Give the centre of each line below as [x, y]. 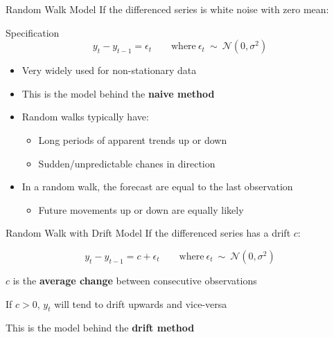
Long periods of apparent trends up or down [133, 139]
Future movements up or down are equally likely [141, 209]
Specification [33, 32]
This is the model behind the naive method [118, 93]
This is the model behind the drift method [100, 328]
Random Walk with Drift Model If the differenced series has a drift [148, 233]
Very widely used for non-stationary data [109, 70]
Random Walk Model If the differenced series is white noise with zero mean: [167, 9]
